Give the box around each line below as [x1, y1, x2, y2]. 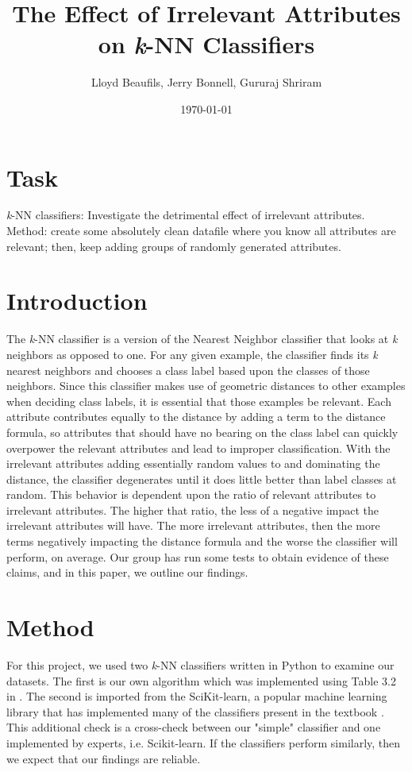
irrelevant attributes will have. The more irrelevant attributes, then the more [6, 517, 380, 534]
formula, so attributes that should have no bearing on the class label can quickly [6, 423, 399, 440]
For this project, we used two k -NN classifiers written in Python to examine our [6, 656, 395, 673]
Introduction [6, 284, 148, 317]
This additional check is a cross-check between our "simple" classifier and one [6, 719, 381, 735]
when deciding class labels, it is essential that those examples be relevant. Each [6, 392, 391, 409]
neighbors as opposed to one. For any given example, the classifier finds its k [6, 345, 378, 362]
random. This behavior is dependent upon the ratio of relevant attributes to [6, 486, 376, 503]
